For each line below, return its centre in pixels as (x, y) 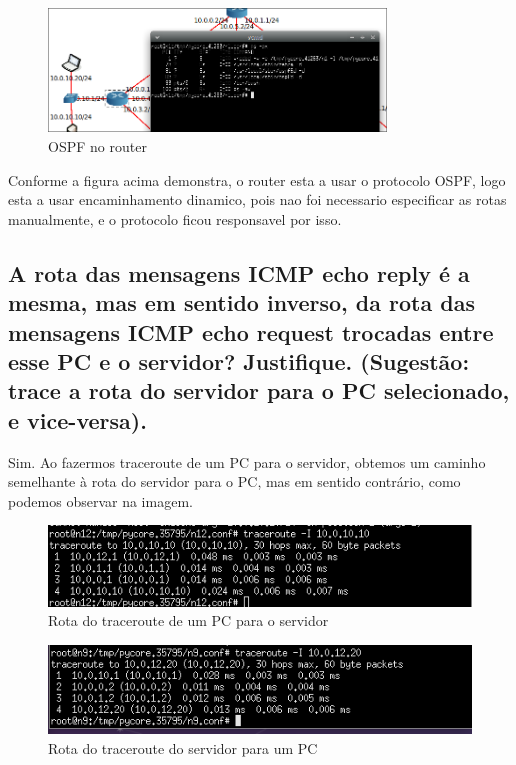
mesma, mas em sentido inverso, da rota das (241, 302)
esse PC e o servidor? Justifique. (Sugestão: (239, 360)
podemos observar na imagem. (100, 500)
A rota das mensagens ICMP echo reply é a (239, 272)
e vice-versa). (77, 419)
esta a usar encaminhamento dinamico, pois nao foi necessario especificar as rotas (257, 199)
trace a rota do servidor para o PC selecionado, (259, 390)
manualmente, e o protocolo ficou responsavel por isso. (175, 218)
